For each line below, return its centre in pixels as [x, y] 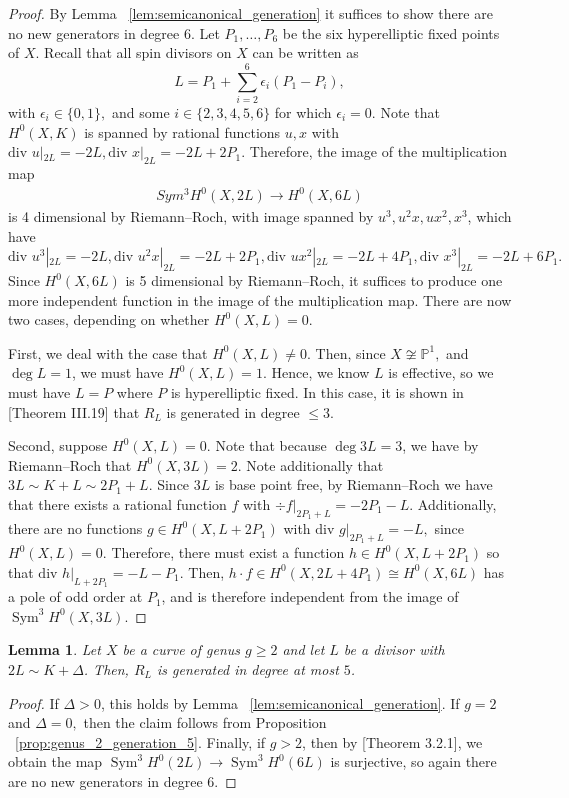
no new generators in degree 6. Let [114, 32]
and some [140, 111]
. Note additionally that [310, 464]
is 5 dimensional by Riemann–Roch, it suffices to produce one [314, 280]
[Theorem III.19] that [74, 411]
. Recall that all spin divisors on [133, 52]
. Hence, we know [316, 372]
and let [303, 649]
